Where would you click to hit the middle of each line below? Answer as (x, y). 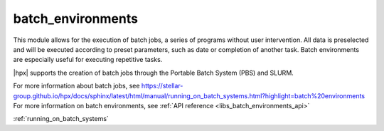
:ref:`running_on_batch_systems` (61, 119)
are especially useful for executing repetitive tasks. (88, 60)
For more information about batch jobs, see (76, 86)
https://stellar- (162, 86)
